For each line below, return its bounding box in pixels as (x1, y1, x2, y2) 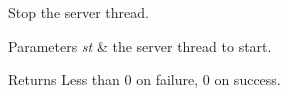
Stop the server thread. (8, 2, 149, 22)
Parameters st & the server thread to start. (8, 35, 272, 56)
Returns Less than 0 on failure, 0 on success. (8, 69, 281, 90)
